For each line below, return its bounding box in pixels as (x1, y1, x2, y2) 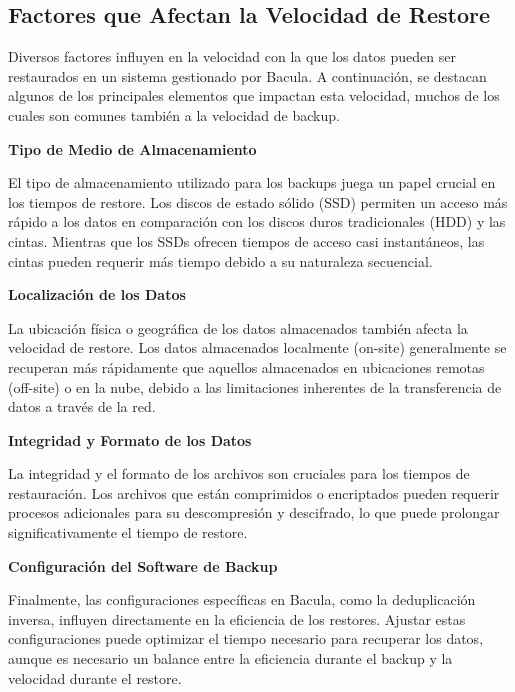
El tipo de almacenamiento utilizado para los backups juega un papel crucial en (8, 172, 496, 193)
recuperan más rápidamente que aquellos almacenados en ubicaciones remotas (8, 356, 485, 377)
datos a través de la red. (8, 396, 156, 417)
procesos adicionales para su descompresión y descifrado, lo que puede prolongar (8, 502, 500, 523)
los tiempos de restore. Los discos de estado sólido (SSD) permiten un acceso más (8, 191, 508, 212)
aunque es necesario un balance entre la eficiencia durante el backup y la (8, 648, 453, 669)
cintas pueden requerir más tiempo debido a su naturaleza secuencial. (8, 250, 433, 271)
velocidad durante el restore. (8, 667, 182, 688)
